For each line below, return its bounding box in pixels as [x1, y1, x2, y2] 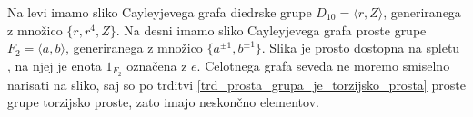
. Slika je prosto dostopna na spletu [261, 38, 460, 57]
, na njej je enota [7, 55, 102, 74]
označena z [126, 55, 187, 74]
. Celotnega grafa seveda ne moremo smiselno [196, 55, 450, 74]
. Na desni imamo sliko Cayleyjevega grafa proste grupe [116, 20, 427, 39]
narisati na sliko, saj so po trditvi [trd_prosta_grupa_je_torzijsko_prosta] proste [7, 74, 466, 93]
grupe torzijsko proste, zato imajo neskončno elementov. [7, 93, 319, 112]
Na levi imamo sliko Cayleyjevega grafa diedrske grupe [7, 3, 312, 21]
